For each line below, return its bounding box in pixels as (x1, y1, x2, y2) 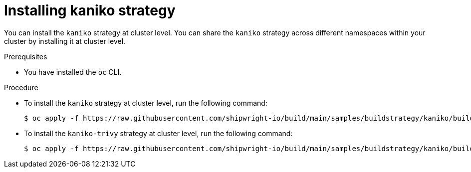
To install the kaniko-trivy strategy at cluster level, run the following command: (24, 129, 293, 138)
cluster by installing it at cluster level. (4, 36, 126, 45)
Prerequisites (4, 52, 47, 61)
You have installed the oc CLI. (24, 67, 122, 76)
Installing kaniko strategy (4, 2, 176, 19)
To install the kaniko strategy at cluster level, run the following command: (24, 98, 267, 107)
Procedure (4, 83, 38, 92)
